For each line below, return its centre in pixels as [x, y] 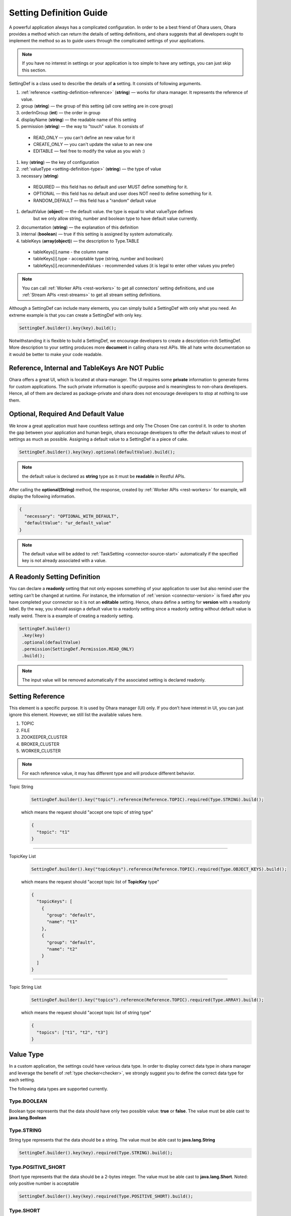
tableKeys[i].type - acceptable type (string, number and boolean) [98, 259]
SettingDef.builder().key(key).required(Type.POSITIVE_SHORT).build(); [106, 1196]
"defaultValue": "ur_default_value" [68, 523]
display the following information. [42, 497]
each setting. [22, 1080]
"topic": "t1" [53, 832]
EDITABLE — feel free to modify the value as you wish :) [89, 151]
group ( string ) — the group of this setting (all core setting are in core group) [97, 106]
